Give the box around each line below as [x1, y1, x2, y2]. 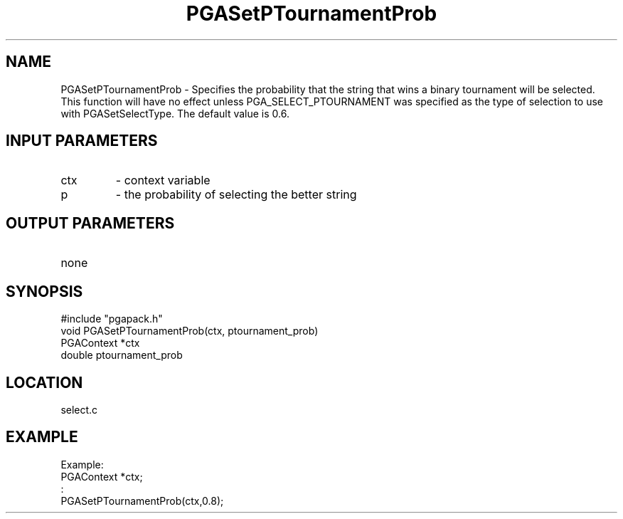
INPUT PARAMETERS [6, 132, 158, 150]
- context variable [115, 173, 211, 188]
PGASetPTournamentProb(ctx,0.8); [60, 494, 224, 507]
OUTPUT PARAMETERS [6, 214, 175, 232]
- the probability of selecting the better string [115, 187, 357, 202]
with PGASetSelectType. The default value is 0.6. [60, 107, 289, 120]
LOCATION [6, 373, 83, 392]
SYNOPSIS [6, 282, 83, 300]
